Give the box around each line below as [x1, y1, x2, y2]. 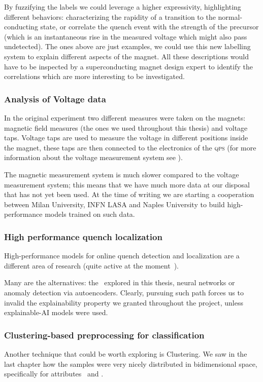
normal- [218, 11, 243, 22]
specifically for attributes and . [4, 368, 104, 379]
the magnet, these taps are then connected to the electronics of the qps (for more [4, 142, 256, 152]
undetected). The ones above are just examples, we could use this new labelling [4, 41, 251, 52]
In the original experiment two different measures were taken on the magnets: [4, 112, 246, 123]
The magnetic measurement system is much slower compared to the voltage [4, 169, 239, 179]
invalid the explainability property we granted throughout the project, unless [4, 297, 243, 308]
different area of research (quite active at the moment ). [4, 260, 179, 271]
